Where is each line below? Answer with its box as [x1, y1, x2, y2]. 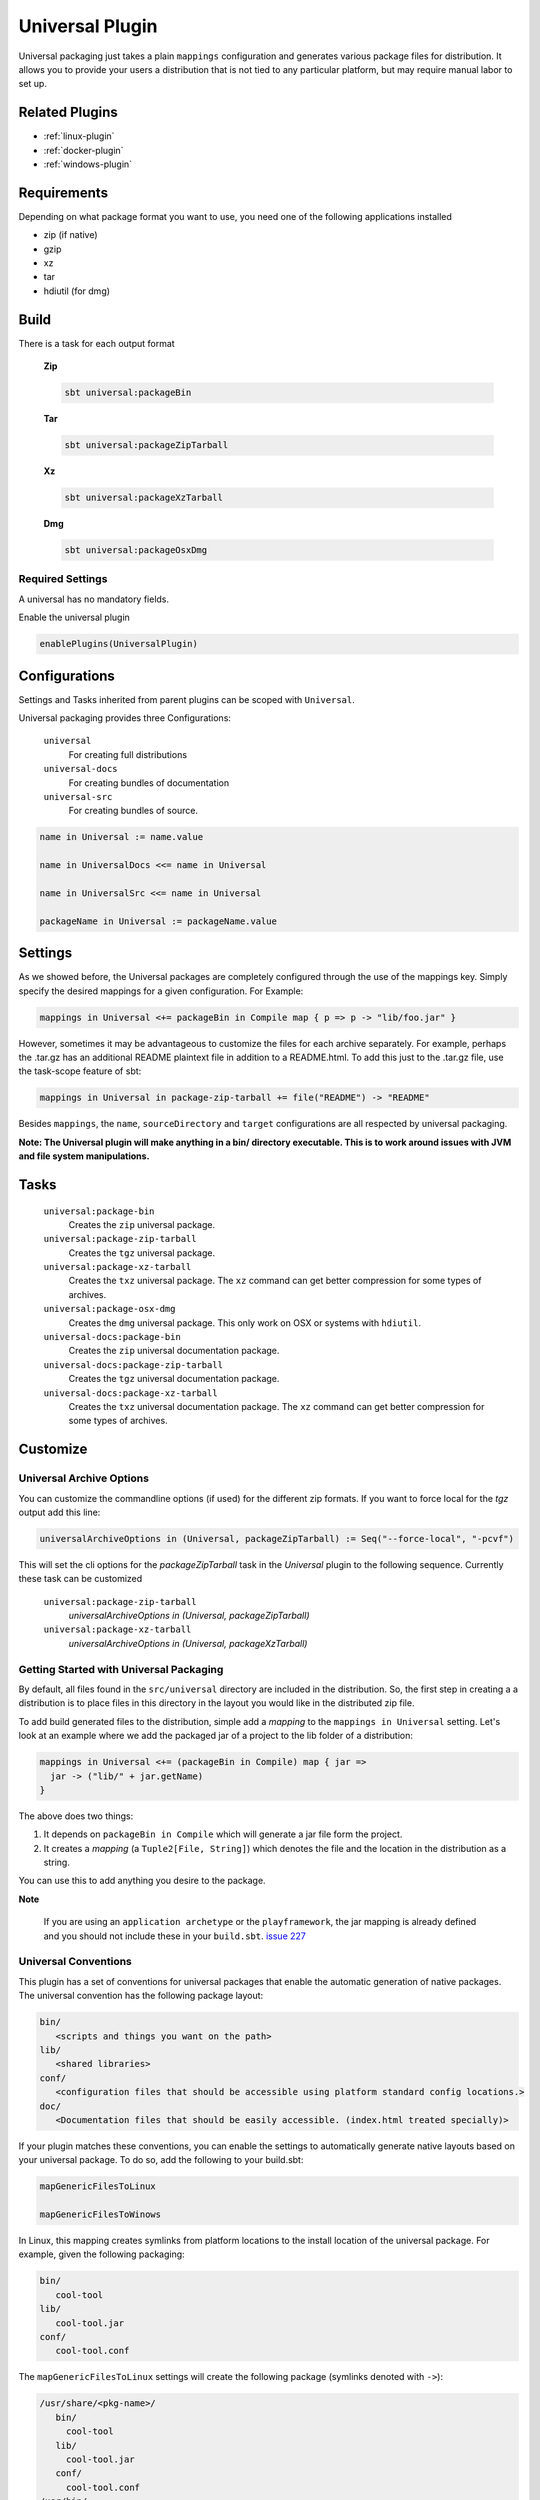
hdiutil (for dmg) [43, 285, 110, 297]
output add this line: [18, 1506, 101, 1518]
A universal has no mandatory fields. [18, 593, 170, 605]
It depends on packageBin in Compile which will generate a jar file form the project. [43, 1828, 403, 1840]
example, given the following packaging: [18, 2248, 185, 2260]
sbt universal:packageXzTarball [64, 492, 224, 504]
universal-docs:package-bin [43, 1331, 182, 1343]
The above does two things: [18, 1810, 134, 1822]
